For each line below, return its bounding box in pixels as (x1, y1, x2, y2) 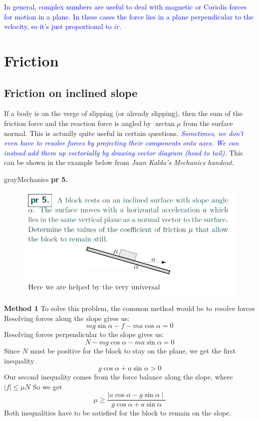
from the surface (183, 117, 233, 128)
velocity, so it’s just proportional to (4, 21, 112, 31)
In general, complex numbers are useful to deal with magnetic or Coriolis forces (4, 1, 247, 11)
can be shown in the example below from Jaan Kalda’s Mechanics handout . (4, 157, 234, 167)
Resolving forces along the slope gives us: (4, 312, 130, 323)
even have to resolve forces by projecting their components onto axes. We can (4, 137, 239, 148)
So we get (32, 381, 62, 391)
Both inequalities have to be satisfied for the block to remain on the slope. (4, 407, 232, 418)
